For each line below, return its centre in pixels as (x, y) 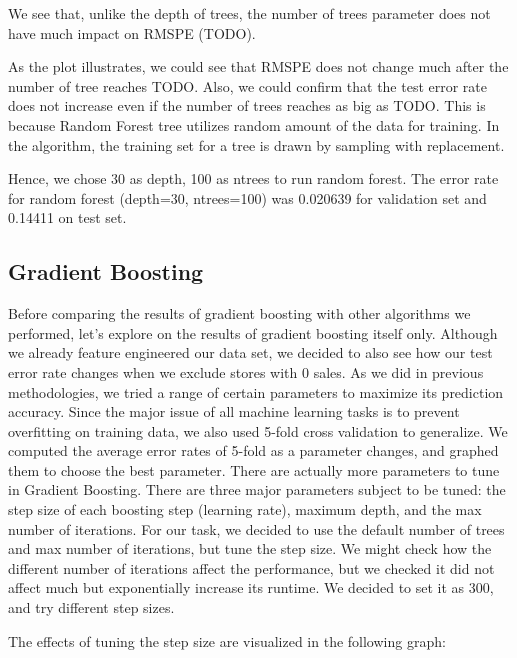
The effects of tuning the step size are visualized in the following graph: (227, 640)
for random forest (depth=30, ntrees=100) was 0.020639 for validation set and (247, 197)
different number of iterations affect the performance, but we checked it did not (251, 567)
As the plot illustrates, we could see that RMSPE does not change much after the (258, 66)
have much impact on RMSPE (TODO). (132, 32)
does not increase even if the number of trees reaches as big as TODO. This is (247, 105)
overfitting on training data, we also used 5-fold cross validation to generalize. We (258, 430)
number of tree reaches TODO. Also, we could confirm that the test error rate (248, 85)
